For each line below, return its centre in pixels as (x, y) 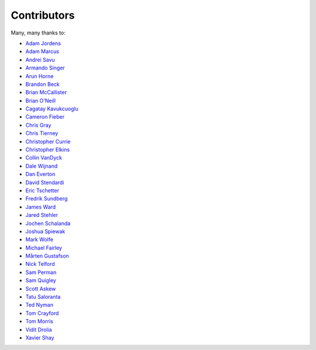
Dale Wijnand (42, 166)
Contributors (43, 15)
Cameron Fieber (45, 117)
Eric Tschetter (42, 190)
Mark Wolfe (39, 240)
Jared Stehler (42, 215)
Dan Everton (40, 174)
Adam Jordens (43, 43)
